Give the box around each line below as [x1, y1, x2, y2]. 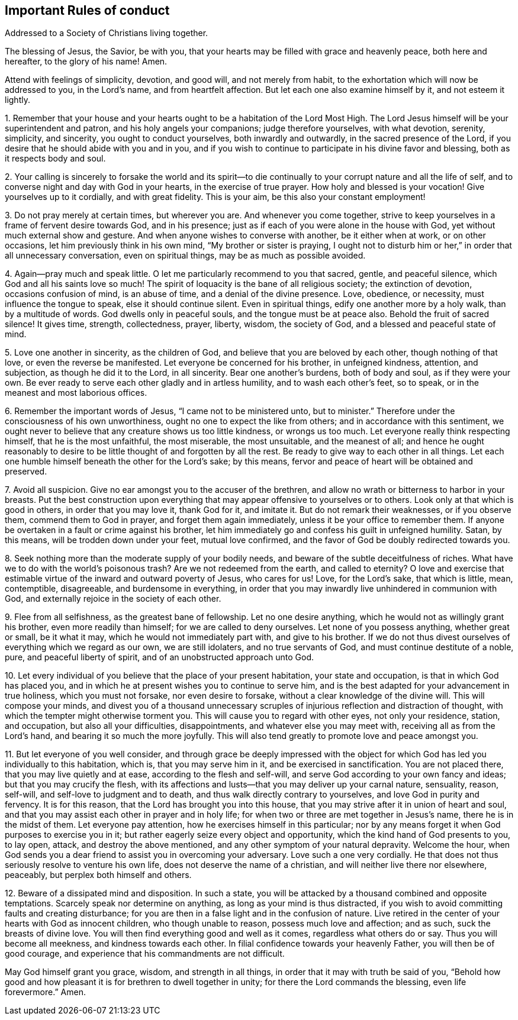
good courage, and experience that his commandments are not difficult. [5, 948, 285, 959]
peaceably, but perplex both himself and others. [5, 870, 192, 880]
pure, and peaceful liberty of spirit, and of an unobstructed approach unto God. [5, 652, 314, 663]
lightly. [5, 95, 30, 105]
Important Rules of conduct [5, 3, 170, 18]
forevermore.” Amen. [5, 987, 86, 998]
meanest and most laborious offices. [5, 388, 147, 398]
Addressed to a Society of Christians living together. [5, 28, 208, 38]
